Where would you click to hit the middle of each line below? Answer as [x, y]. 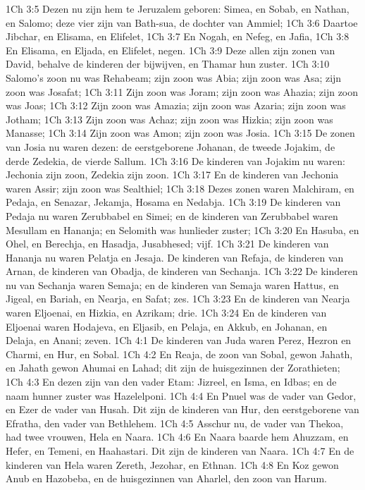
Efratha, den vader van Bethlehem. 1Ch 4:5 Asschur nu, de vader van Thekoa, [175, 423]
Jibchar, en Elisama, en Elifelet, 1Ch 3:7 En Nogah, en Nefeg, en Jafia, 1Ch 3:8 [178, 36]
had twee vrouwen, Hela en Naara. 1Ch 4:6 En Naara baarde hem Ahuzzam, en [177, 437]
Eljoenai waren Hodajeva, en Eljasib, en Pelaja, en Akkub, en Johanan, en [167, 326]
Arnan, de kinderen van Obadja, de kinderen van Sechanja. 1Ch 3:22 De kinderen [182, 271]
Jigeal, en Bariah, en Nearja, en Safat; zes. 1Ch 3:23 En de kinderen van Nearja [178, 299]
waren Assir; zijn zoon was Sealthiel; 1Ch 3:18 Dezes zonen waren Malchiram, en [180, 188]
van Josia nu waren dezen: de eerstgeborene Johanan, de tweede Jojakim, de [171, 146]
